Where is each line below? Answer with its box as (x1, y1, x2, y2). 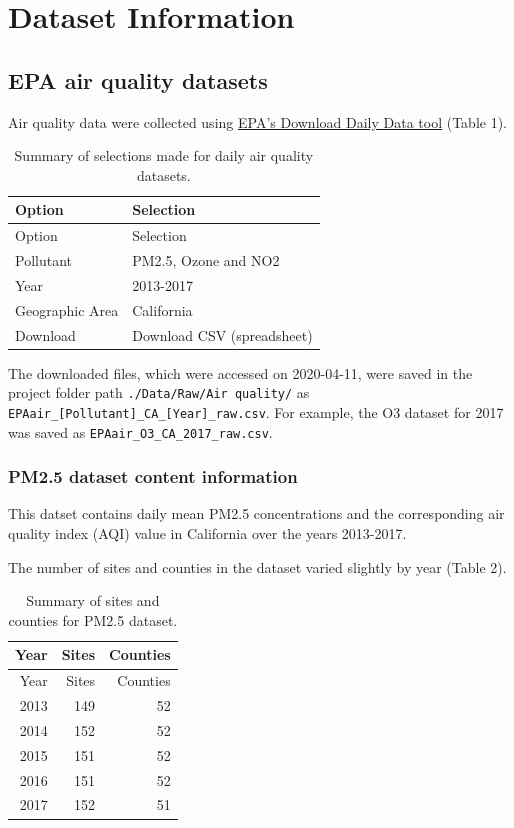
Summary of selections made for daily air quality (14, 145, 314, 166)
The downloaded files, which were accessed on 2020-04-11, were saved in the (8, 362, 473, 383)
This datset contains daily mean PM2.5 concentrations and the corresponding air (8, 503, 505, 524)
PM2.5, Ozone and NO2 (132, 250, 280, 271)
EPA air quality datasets (8, 64, 268, 95)
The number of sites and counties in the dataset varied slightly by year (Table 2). (8, 556, 507, 577)
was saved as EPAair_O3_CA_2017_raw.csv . (8, 421, 273, 442)
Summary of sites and (26, 590, 160, 611)
